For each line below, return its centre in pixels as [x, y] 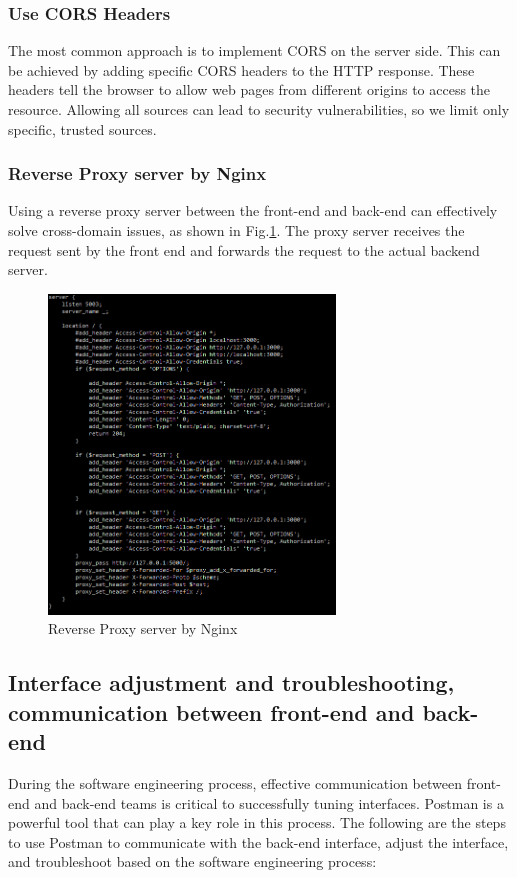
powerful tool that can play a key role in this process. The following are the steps [257, 822]
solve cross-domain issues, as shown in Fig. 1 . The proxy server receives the [236, 230]
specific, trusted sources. [82, 128]
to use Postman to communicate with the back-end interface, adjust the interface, [258, 841]
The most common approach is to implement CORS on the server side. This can [254, 50]
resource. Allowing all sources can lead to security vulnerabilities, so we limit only [259, 109]
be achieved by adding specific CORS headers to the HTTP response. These [241, 69]
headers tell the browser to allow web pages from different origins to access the [249, 89]
